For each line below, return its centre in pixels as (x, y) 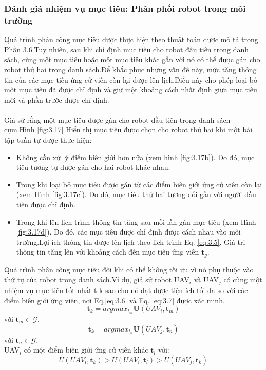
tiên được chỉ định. (46, 205)
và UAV (206, 279)
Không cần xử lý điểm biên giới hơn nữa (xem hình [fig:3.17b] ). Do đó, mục (135, 157)
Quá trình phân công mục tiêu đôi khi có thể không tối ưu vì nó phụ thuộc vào (129, 269)
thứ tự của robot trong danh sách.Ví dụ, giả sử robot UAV (97, 279)
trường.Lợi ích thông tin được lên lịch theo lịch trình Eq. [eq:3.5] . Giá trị (131, 241)
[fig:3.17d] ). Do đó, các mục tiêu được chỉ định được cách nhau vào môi (128, 232)
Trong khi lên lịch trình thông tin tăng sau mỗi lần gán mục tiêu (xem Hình (136, 221)
